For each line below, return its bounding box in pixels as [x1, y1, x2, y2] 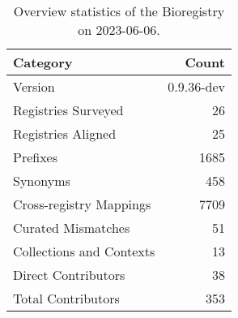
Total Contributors [13, 289, 120, 307]
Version [13, 77, 55, 96]
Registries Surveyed [13, 101, 124, 119]
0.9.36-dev [168, 77, 225, 96]
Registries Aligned [13, 124, 117, 143]
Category [13, 53, 73, 71]
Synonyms [13, 171, 70, 190]
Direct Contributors [13, 265, 125, 284]
